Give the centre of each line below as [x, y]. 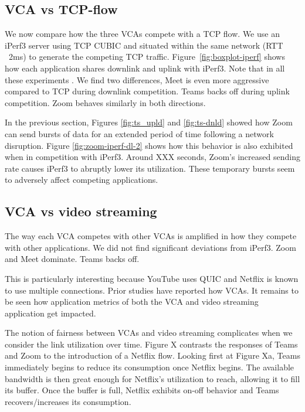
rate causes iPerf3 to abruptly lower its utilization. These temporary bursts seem [150, 168]
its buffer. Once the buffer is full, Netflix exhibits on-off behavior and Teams [142, 390]
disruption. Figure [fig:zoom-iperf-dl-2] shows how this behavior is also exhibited [149, 145]
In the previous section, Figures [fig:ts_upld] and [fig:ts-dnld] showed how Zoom [149, 122]
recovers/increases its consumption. [68, 401]
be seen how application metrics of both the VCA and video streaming [132, 302]
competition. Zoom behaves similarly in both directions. [105, 102]
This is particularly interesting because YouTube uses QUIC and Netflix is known [152, 278]
